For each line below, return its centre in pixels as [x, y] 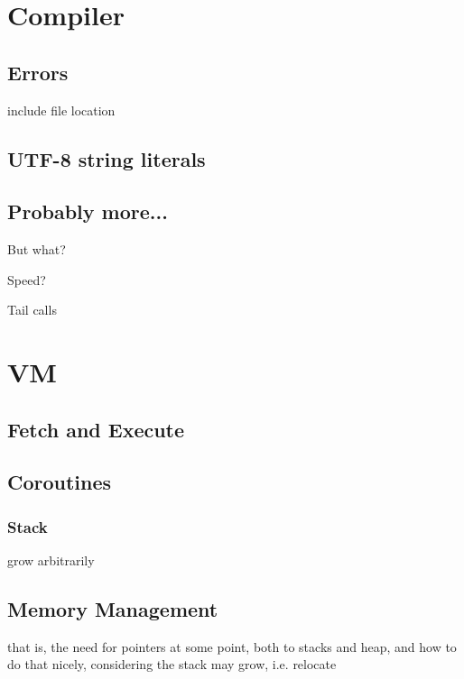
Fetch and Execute [96, 429]
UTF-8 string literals [107, 158]
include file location [61, 110]
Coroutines [60, 482]
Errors [38, 72]
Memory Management [113, 609]
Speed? [27, 279]
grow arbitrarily [51, 560]
